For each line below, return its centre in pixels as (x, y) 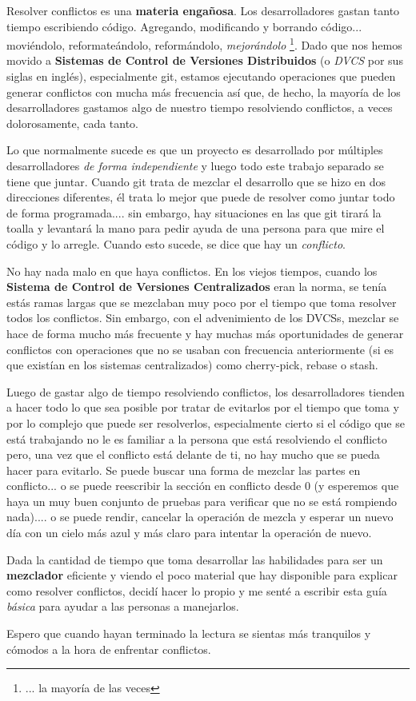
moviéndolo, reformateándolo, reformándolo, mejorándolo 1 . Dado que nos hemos (204, 44)
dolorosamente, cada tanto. (73, 123)
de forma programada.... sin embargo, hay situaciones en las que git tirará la (194, 212)
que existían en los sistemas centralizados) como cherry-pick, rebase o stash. (192, 365)
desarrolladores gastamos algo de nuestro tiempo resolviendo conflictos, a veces (200, 108)
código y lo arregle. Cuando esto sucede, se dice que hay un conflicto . (176, 243)
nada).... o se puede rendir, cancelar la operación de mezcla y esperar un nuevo (200, 517)
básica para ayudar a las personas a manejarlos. (123, 606)
